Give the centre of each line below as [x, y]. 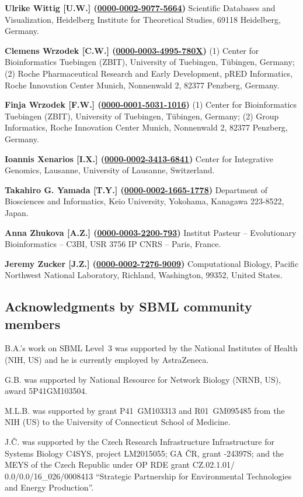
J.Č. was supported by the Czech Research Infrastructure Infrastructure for [140, 442]
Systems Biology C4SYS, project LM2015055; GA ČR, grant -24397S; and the [144, 453]
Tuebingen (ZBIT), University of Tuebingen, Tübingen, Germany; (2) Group [142, 116]
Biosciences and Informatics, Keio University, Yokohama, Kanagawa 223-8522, [144, 201]
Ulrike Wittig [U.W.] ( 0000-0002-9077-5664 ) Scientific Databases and [140, 8]
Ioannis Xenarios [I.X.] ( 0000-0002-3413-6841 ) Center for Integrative [139, 158]
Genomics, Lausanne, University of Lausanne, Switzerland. [110, 170]
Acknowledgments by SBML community [128, 306]
